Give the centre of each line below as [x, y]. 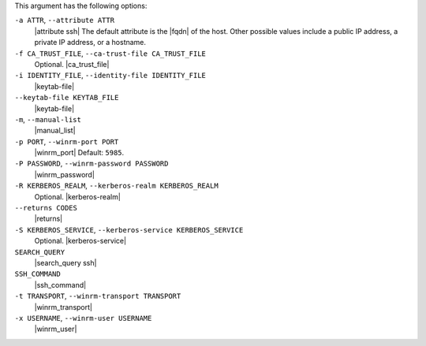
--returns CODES [46, 208]
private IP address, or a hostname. [90, 43]
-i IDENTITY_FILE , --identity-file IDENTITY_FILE [110, 76]
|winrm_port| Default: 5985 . [79, 153]
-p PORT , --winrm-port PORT [67, 141]
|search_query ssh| [65, 262]
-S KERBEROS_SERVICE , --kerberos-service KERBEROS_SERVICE [129, 229]
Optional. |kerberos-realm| [78, 196]
